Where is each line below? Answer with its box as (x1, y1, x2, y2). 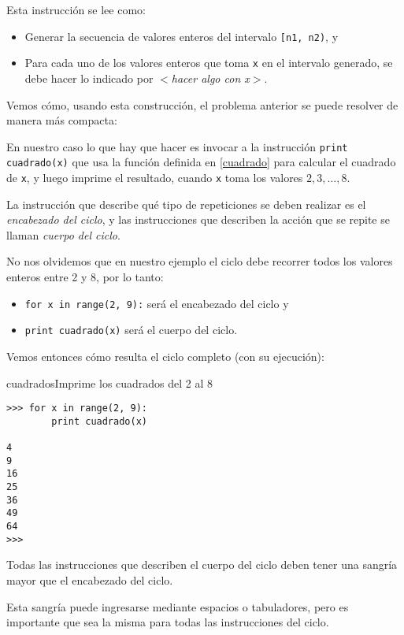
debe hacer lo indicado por (24, 69, 154, 86)
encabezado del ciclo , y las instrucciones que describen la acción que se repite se (6, 211, 390, 228)
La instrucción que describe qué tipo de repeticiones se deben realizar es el (6, 195, 366, 212)
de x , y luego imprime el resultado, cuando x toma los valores (6, 169, 303, 185)
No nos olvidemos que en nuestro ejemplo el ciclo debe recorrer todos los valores (6, 253, 393, 269)
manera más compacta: (6, 112, 117, 128)
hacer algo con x (171, 69, 250, 86)
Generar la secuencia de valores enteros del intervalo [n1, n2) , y (24, 28, 339, 44)
